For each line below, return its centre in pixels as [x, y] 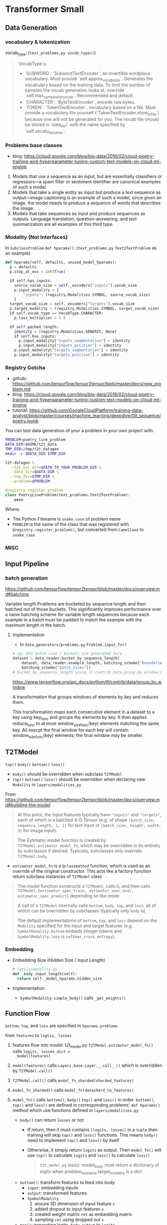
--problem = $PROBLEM [30, 481]
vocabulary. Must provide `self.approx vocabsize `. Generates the [89, 79]
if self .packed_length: [34, 327]
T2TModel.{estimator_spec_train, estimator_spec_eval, [76, 891]
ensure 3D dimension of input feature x [75, 1204]
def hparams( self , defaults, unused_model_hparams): [61, 263]
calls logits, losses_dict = [41, 1051]
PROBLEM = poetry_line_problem [35, 440]
